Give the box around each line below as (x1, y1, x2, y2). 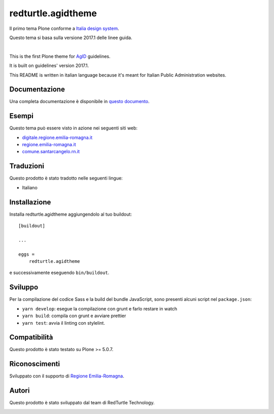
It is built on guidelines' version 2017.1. (9, 62, 89, 68)
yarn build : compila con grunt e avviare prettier (22, 313, 126, 319)
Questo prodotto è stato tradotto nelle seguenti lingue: (9, 175, 123, 181)
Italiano (22, 184, 38, 190)
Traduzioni (9, 162, 44, 170)
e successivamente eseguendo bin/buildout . (9, 269, 110, 276)
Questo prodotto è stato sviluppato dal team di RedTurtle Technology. (9, 400, 155, 406)
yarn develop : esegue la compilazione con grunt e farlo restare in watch (22, 305, 178, 312)
